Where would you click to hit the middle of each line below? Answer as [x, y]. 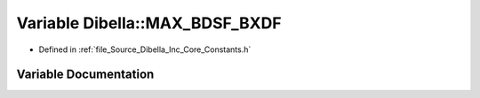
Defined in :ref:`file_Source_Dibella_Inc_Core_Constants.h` [145, 49]
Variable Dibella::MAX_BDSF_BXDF [149, 23]
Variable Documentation [85, 75]
